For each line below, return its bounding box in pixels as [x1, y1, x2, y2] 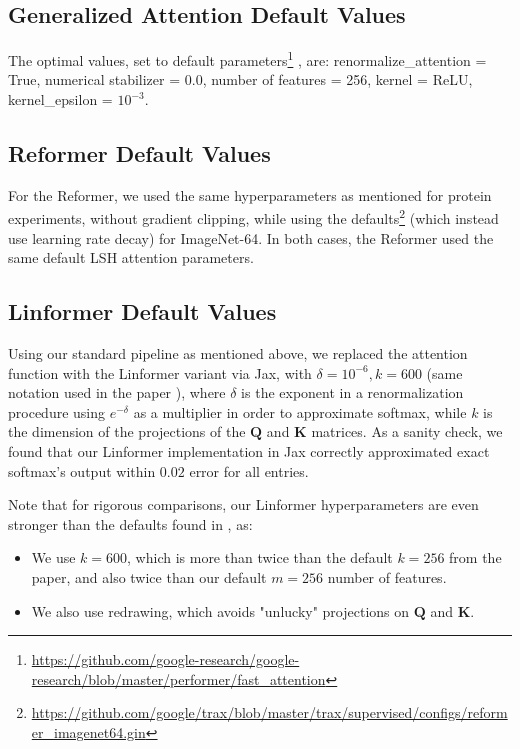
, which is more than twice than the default [127, 547, 393, 568]
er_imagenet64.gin [31, 721, 146, 742]
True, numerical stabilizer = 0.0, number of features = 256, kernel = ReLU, [8, 69, 473, 90]
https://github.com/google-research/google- [31, 649, 300, 670]
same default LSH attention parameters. [8, 247, 254, 268]
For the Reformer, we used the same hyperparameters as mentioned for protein [8, 184, 492, 205]
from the [449, 547, 502, 568]
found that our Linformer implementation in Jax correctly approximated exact [8, 441, 490, 462]
